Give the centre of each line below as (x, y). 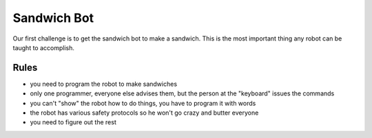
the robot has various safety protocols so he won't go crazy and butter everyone (144, 113)
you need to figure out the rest (73, 122)
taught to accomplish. (44, 47)
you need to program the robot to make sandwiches (104, 84)
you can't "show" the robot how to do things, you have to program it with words (143, 103)
